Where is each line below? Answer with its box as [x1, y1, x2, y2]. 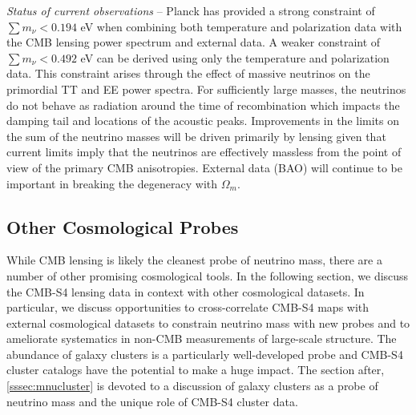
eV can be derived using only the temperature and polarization [80, 49, 390, 66]
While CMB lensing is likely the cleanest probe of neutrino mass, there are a [6, 252, 382, 268]
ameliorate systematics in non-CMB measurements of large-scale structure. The [6, 330, 397, 347]
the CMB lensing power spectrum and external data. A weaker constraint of [6, 34, 381, 50]
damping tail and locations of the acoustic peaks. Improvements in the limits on [6, 112, 400, 129]
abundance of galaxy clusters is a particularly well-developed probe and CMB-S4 [6, 345, 403, 362]
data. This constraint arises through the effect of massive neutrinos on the [6, 65, 370, 82]
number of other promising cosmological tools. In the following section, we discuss [6, 267, 409, 284]
